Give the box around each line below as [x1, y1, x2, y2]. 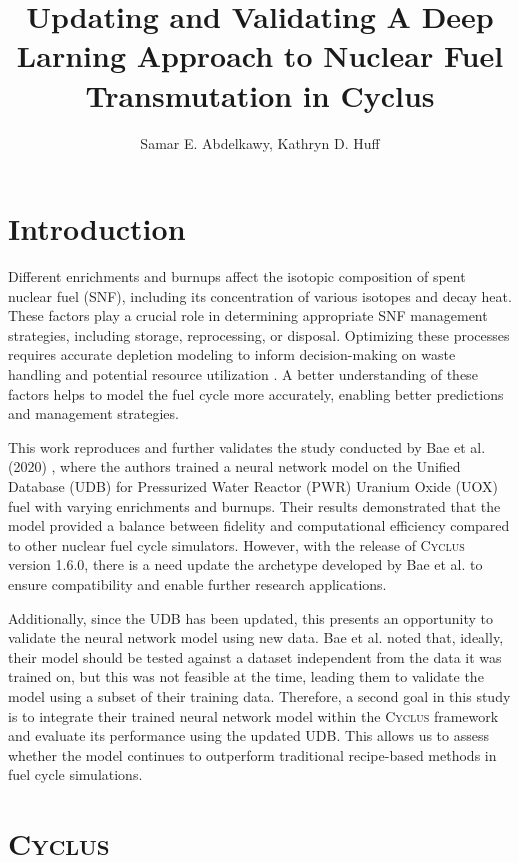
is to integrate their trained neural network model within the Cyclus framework [8, 705, 499, 726]
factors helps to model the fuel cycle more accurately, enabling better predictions [8, 383, 504, 404]
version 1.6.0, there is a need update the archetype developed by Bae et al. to [8, 554, 483, 575]
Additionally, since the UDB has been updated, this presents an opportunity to [8, 607, 494, 628]
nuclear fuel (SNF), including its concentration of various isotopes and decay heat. [8, 285, 512, 306]
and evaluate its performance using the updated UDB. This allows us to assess [8, 725, 490, 746]
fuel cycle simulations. [8, 764, 143, 785]
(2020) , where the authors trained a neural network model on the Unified [8, 456, 461, 477]
